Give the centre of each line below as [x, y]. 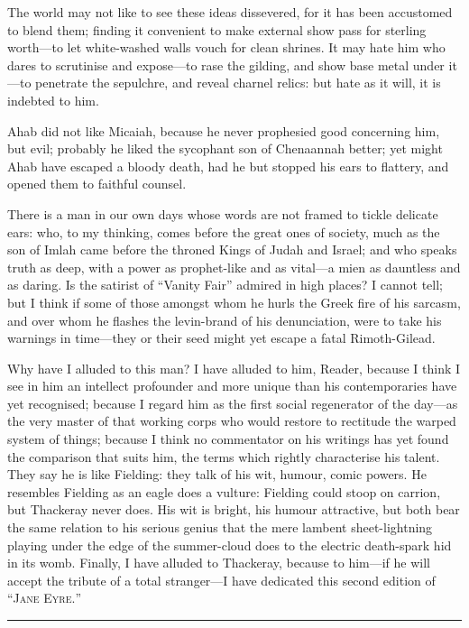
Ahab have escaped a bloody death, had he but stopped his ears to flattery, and [228, 166]
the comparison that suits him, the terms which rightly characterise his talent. [224, 456]
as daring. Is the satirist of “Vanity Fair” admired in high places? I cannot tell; [225, 285]
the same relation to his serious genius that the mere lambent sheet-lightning [220, 527]
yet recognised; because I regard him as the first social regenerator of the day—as [233, 403]
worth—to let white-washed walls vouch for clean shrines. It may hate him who [226, 47]
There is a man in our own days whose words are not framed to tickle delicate [223, 213]
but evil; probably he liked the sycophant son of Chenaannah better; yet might [225, 148]
